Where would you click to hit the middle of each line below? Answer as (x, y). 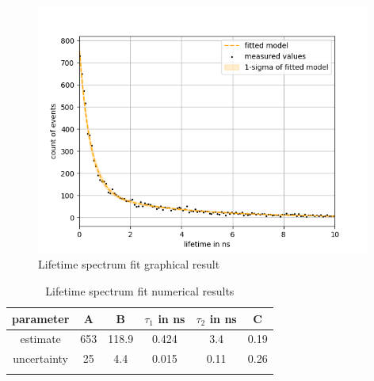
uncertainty (40, 358)
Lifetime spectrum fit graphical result (129, 264)
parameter (41, 318)
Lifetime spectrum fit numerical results (140, 290)
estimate (40, 339)
